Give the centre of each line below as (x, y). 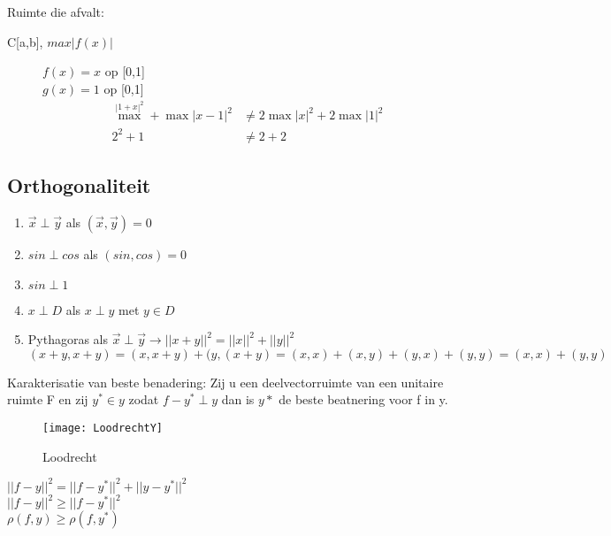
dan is (238, 399)
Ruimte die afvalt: (56, 11)
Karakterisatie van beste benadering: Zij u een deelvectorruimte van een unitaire (225, 382)
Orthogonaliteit (79, 185)
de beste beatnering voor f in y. (363, 399)
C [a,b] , (25, 41)
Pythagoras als (68, 339)
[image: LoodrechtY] (103, 428)
